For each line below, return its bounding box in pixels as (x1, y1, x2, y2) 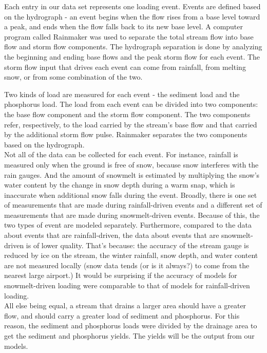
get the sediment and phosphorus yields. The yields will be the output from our (4, 330, 255, 341)
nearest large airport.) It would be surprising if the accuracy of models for (4, 270, 237, 281)
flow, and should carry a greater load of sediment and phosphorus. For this (4, 310, 240, 321)
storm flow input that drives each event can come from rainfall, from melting (4, 61, 246, 72)
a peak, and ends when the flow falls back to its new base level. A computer (4, 21, 243, 32)
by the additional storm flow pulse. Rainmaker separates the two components (4, 129, 247, 140)
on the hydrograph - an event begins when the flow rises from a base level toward (4, 11, 260, 22)
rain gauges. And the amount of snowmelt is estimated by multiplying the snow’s (4, 169, 260, 180)
